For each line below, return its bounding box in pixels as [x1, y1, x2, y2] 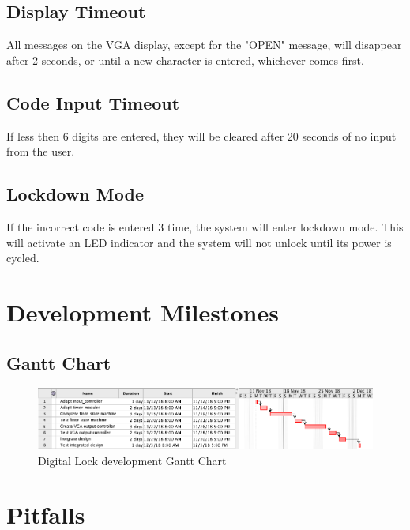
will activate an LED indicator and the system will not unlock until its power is [6, 234, 392, 250]
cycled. [6, 250, 39, 266]
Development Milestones [6, 295, 279, 328]
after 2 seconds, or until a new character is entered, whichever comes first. [6, 51, 364, 68]
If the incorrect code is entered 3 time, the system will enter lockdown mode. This [6, 218, 404, 235]
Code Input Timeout [6, 90, 180, 115]
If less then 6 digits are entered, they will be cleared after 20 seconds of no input [6, 127, 397, 144]
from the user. [6, 143, 75, 160]
